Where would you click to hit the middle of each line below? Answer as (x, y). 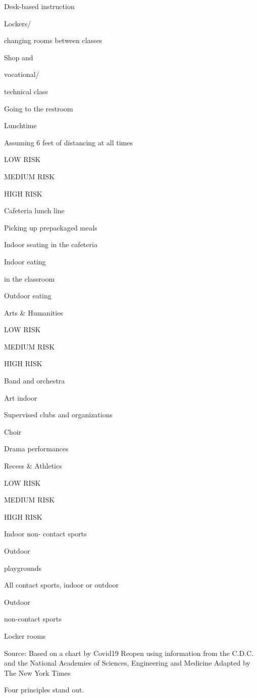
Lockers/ (18, 23)
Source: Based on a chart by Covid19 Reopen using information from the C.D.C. (129, 653)
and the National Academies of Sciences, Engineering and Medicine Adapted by (127, 663)
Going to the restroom (39, 108)
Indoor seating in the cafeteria (51, 244)
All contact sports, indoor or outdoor (62, 585)
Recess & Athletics (33, 466)
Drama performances (36, 449)
